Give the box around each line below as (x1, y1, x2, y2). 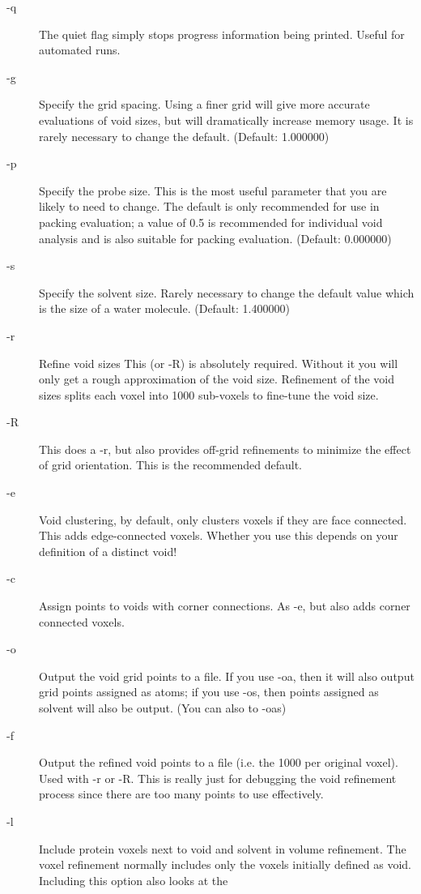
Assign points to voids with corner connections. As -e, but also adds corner (39, 597, 410, 614)
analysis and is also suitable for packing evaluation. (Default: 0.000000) (39, 229, 392, 246)
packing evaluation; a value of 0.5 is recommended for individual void (39, 213, 383, 230)
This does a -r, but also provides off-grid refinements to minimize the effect (39, 440, 411, 457)
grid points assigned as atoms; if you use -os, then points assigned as (39, 683, 379, 700)
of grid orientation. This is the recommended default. (39, 456, 303, 473)
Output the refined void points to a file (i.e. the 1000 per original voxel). (39, 754, 398, 771)
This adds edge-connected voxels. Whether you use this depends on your (39, 527, 398, 544)
